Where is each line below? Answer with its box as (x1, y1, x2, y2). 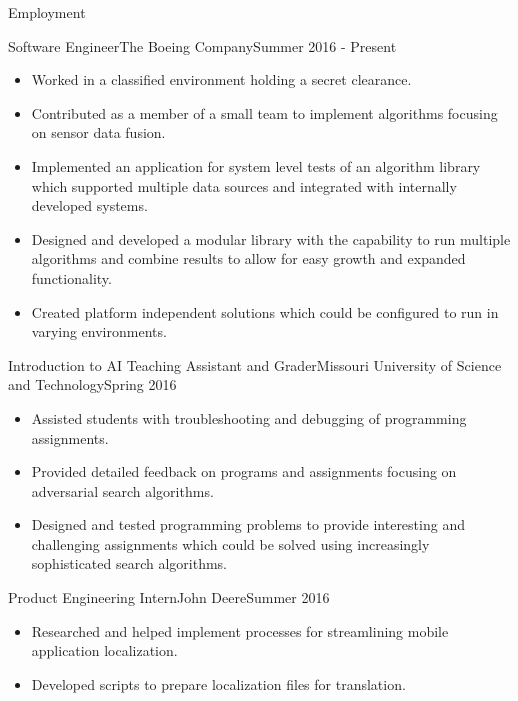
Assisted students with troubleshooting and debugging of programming (31, 407, 467, 428)
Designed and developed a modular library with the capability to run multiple (31, 228, 511, 249)
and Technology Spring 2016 (8, 374, 177, 395)
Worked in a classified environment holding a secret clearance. (31, 69, 412, 90)
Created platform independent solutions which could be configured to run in (31, 301, 499, 322)
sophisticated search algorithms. (31, 553, 228, 574)
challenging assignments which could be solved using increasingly (31, 533, 430, 554)
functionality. (31, 267, 112, 288)
